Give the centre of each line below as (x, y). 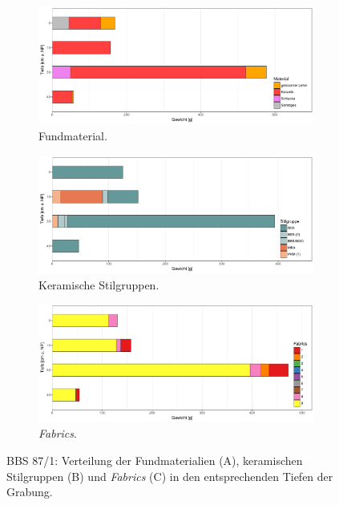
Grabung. (30, 492)
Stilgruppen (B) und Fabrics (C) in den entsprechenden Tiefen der (170, 476)
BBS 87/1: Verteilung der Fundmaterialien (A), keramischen (155, 460)
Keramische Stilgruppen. (99, 284)
